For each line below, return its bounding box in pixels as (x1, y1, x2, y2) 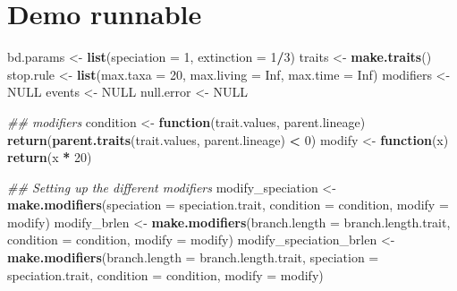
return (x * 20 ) (7, 148, 92, 167)
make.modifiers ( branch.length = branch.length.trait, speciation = (7, 248, 379, 267)
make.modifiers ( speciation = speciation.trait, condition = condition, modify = (7, 195, 449, 214)
